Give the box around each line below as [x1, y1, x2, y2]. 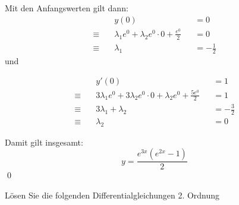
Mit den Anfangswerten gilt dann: [5, 2, 128, 14]
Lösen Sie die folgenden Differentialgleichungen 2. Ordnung [5, 188, 220, 201]
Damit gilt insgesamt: [5, 135, 83, 148]
